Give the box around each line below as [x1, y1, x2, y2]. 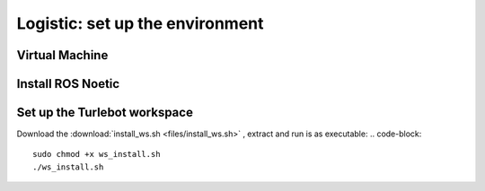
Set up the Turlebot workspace [16, 105, 193, 120]
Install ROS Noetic [16, 76, 120, 91]
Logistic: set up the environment [16, 13, 264, 33]
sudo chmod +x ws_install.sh [32, 149, 161, 160]
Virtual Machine [16, 48, 109, 63]
